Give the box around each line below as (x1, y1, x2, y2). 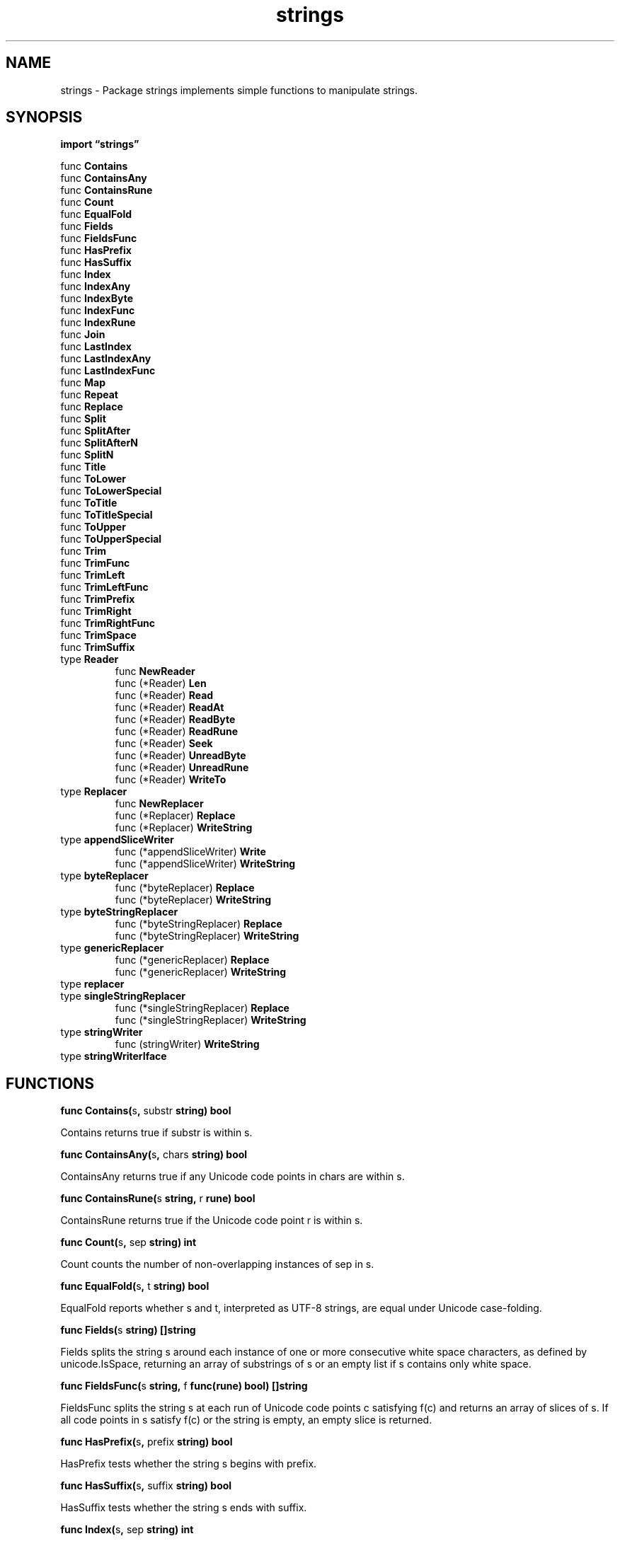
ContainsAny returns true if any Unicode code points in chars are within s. (60, 1170, 405, 1183)
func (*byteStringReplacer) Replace (115, 918, 282, 930)
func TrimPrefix (60, 593, 135, 606)
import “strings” (60, 138, 139, 151)
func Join (60, 328, 105, 341)
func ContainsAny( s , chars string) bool (60, 1148, 248, 1161)
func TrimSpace (60, 629, 137, 642)
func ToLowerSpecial (60, 485, 162, 497)
